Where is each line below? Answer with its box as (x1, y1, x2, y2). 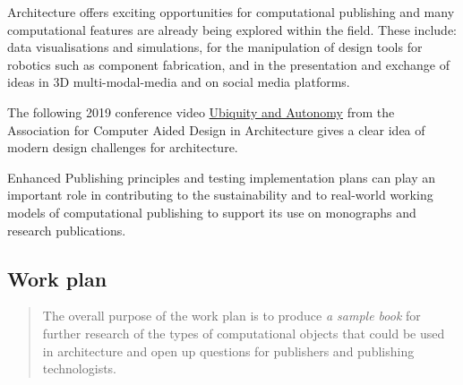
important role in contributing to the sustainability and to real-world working (7, 185, 433, 204)
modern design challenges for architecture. (7, 138, 238, 157)
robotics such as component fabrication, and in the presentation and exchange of (7, 55, 450, 73)
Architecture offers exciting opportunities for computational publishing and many (7, 3, 455, 21)
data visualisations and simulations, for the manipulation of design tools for (7, 38, 423, 56)
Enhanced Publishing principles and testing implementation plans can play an (7, 167, 435, 186)
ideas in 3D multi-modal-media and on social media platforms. (7, 73, 350, 91)
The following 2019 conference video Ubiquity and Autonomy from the (7, 102, 395, 121)
